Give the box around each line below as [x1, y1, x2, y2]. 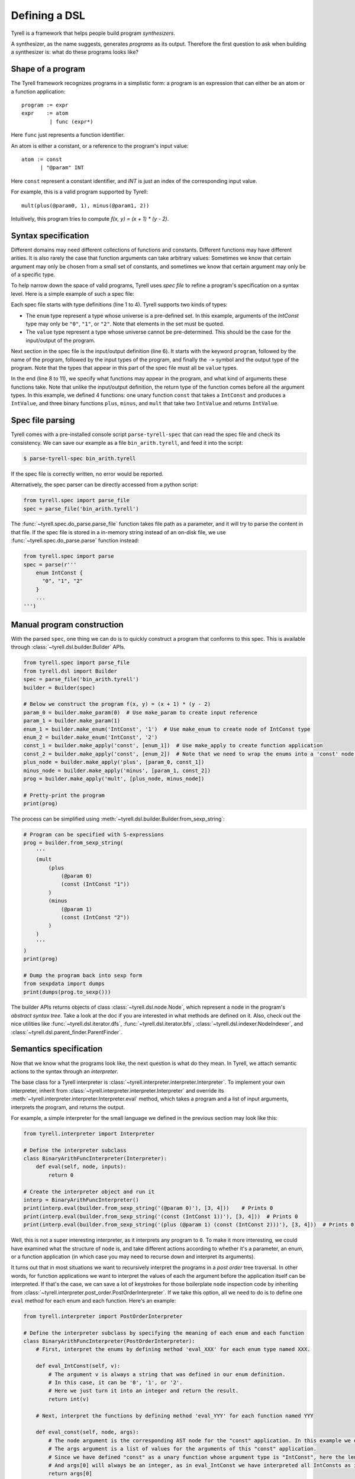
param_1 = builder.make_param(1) [23, 718, 121, 724]
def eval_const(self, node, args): [35, 1429, 139, 1436]
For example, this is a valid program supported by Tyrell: [11, 188, 148, 195]
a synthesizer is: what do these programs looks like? [11, 49, 139, 56]
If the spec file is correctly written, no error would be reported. [11, 470, 164, 477]
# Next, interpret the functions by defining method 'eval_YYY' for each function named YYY [35, 1412, 314, 1419]
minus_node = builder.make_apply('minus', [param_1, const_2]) [23, 767, 211, 774]
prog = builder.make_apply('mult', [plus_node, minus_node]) [23, 775, 205, 782]
